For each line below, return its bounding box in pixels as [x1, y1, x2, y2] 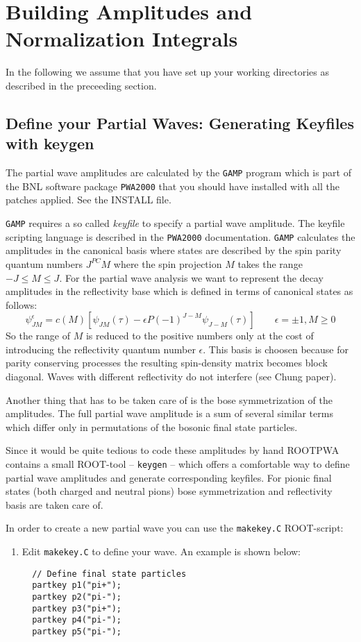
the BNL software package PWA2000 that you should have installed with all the [6, 178, 339, 193]
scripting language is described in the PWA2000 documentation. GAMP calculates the [6, 229, 355, 244]
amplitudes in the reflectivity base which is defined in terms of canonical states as [6, 284, 353, 298]
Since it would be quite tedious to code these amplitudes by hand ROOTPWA [6, 443, 339, 457]
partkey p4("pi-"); [32, 615, 121, 625]
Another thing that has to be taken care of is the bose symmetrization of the [6, 392, 333, 407]
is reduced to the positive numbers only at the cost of [85, 328, 314, 343]
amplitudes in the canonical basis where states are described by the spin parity [6, 243, 342, 257]
